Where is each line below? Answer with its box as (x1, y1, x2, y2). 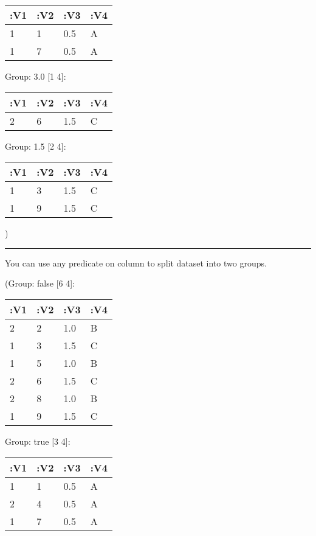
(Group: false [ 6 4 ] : (5, 277, 75, 290)
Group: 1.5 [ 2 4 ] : (5, 139, 66, 152)
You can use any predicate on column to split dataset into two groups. (5, 256, 267, 269)
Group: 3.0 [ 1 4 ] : (5, 70, 66, 82)
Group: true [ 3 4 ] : (5, 434, 70, 447)
